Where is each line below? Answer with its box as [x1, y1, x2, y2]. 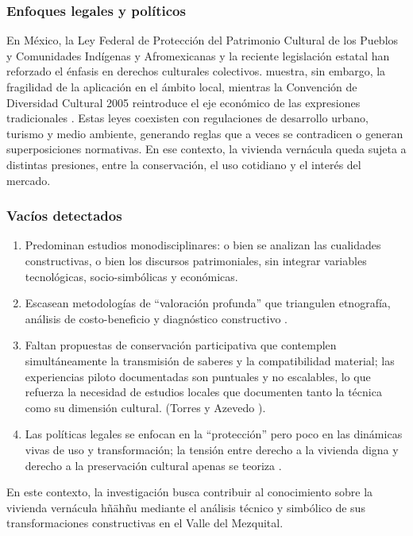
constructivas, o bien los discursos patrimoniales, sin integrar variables [25, 252, 367, 268]
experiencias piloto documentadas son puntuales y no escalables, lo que [25, 368, 371, 384]
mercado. [6, 172, 51, 188]
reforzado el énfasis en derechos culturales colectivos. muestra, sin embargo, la [6, 63, 386, 79]
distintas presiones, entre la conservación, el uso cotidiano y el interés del [6, 156, 361, 172]
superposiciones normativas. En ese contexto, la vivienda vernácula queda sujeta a [6, 141, 407, 157]
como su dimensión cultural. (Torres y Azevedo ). [25, 399, 266, 415]
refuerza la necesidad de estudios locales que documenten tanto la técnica [25, 384, 382, 400]
